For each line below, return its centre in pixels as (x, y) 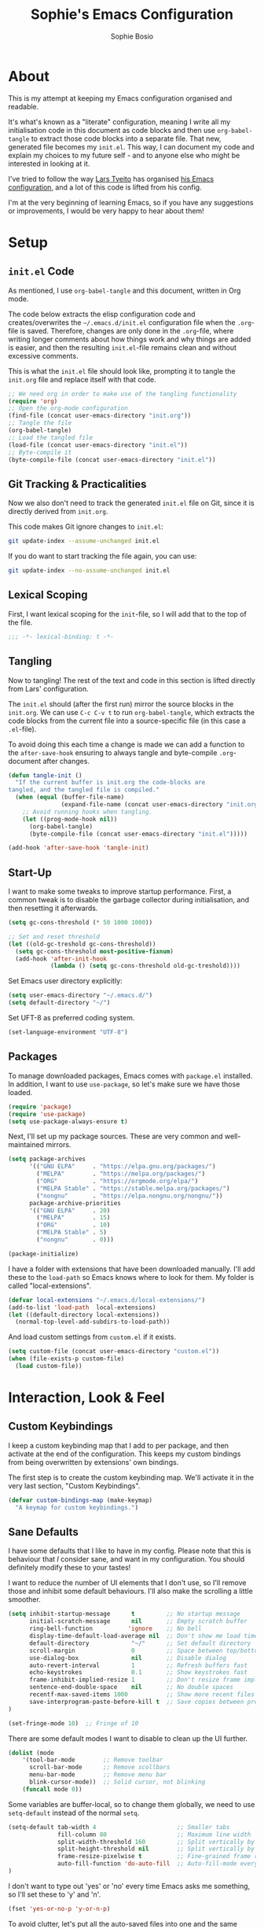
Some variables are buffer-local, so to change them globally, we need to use (132, 1804)
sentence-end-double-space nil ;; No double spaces (131, 1687)
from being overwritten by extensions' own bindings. (93, 1462)
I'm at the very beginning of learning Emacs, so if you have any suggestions (131, 202)
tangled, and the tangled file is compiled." (84, 790)
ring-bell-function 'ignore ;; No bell (115, 1629)
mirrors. (59, 1145)
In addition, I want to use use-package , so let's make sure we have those (124, 1084)
